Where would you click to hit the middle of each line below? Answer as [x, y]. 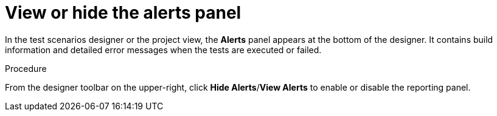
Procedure [26, 68]
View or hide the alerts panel [123, 13]
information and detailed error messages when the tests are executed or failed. [163, 50]
